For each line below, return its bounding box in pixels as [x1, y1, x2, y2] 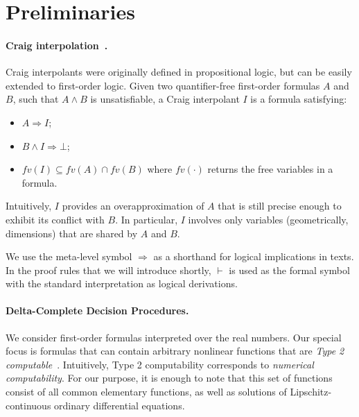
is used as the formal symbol [229, 262, 350, 277]
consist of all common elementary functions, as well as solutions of [6, 384, 287, 399]
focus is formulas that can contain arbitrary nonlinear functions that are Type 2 [6, 343, 344, 358]
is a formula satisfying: [250, 92, 347, 106]
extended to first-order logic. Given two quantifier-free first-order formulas [6, 78, 320, 92]
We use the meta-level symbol [6, 249, 132, 264]
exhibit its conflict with [6, 212, 105, 226]
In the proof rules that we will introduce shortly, [6, 262, 211, 277]
